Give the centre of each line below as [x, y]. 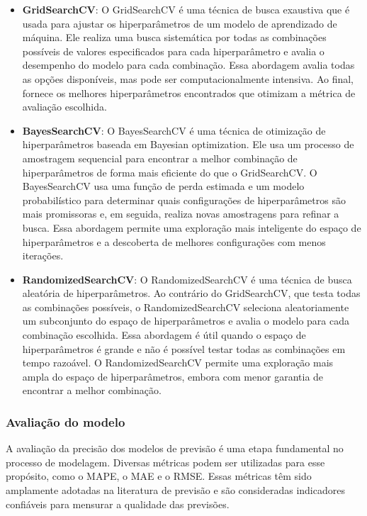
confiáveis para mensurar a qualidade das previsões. [118, 504]
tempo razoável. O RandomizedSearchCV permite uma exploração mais [178, 363]
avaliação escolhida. [64, 107]
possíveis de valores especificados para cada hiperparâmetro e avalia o [173, 51]
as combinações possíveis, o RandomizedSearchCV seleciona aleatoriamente [186, 307]
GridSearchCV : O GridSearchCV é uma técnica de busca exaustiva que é [186, 9]
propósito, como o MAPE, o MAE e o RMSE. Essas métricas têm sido [159, 476]
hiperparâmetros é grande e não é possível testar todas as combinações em [184, 348]
